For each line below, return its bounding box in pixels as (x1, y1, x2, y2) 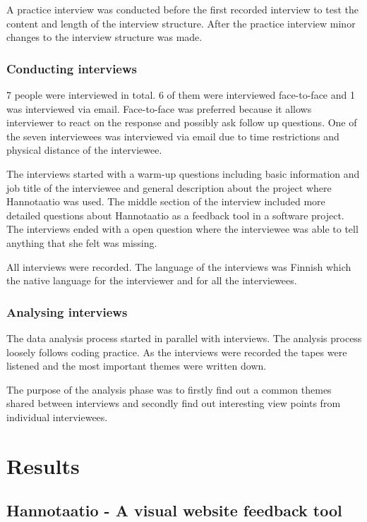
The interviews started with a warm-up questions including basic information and (6, 166, 360, 181)
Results (6, 451, 80, 480)
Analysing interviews (6, 303, 128, 320)
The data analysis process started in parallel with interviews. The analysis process (6, 330, 362, 345)
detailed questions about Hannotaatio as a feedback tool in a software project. (6, 207, 344, 222)
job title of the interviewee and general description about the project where (6, 180, 332, 195)
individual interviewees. (6, 409, 108, 424)
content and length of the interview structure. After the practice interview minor (6, 16, 356, 30)
